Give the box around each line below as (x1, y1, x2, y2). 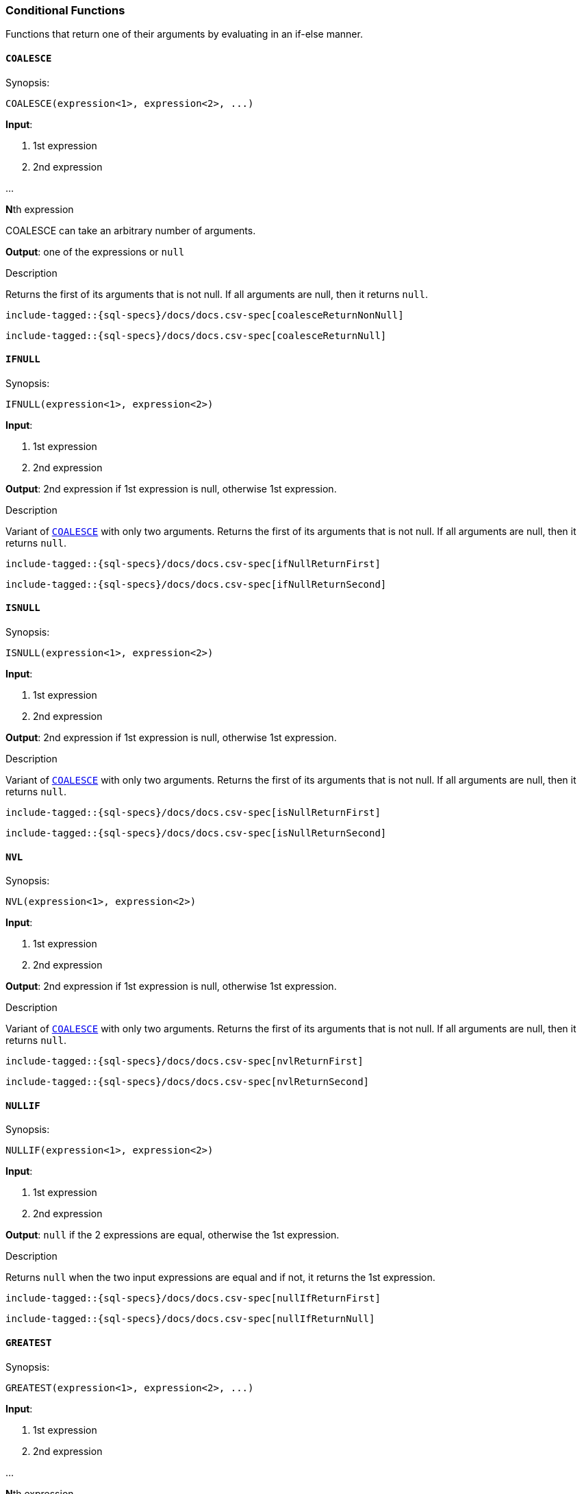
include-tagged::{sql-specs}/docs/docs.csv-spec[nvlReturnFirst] (5, 1056, 364, 1067)
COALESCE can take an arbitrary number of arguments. (5, 224, 256, 236)
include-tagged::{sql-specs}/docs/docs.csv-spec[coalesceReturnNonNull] (5, 309, 404, 321)
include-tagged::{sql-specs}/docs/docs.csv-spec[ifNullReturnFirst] (5, 558, 381, 569)
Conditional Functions (5, 3, 125, 17)
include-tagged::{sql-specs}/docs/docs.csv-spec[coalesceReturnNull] (5, 329, 387, 341)
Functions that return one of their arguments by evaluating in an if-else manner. (5, 28, 363, 40)
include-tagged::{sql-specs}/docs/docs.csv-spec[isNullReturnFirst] (5, 807, 381, 819)
